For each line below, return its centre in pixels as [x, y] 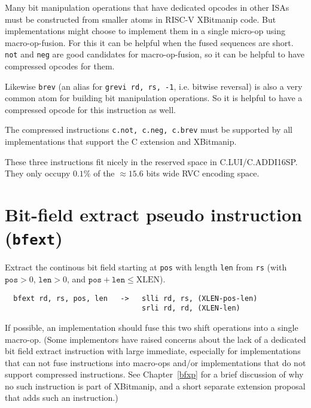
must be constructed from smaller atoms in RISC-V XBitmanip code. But [141, 19]
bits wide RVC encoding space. [203, 173]
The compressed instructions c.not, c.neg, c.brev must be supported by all [149, 130]
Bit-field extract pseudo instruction [153, 214]
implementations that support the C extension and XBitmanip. [121, 141]
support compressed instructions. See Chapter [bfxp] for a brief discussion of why [154, 374]
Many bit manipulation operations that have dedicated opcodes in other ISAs [147, 7]
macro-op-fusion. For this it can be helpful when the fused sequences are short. [149, 42]
